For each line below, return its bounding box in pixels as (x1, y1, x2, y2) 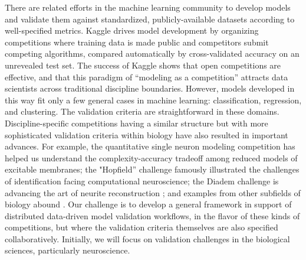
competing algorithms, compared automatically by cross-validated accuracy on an (5, 47, 300, 60)
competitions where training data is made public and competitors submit (5, 35, 269, 48)
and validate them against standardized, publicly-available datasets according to (5, 12, 295, 25)
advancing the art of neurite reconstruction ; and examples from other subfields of (5, 186, 301, 199)
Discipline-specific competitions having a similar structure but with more (5, 116, 268, 129)
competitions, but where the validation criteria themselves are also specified (5, 221, 278, 233)
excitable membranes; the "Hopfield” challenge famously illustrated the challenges (5, 163, 300, 175)
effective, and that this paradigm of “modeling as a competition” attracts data (5, 70, 288, 83)
